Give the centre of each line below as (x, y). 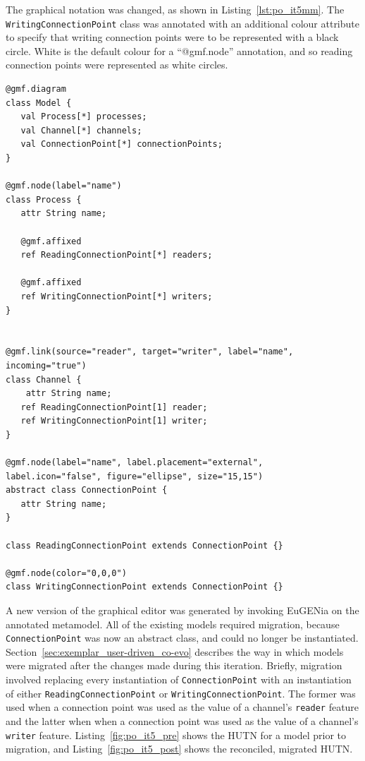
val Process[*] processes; (84, 117)
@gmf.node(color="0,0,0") (66, 573)
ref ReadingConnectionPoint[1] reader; (114, 407)
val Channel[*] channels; (81, 130)
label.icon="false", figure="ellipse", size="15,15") (135, 476)
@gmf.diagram (36, 89)
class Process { (44, 199)
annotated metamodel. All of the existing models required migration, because (173, 624)
